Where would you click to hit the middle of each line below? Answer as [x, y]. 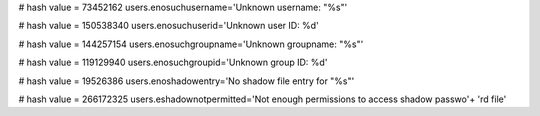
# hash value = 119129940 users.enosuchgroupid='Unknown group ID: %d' [173, 62]
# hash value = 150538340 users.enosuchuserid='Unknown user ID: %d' [168, 26]
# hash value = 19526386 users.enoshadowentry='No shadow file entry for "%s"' [186, 81]
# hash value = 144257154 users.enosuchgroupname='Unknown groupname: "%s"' [191, 44]
